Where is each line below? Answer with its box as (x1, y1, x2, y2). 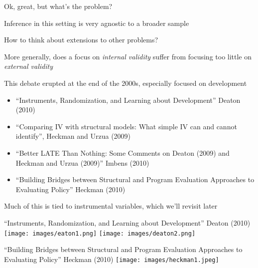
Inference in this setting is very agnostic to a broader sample (4, 17, 189, 28)
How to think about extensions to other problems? (4, 34, 158, 45)
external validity (4, 61, 53, 71)
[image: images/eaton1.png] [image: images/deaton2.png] (4, 230, 196, 237)
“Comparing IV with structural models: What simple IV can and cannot (15, 121, 237, 131)
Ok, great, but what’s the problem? (4, 1, 113, 11)
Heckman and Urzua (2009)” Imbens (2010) (15, 157, 149, 168)
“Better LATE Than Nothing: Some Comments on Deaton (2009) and (15, 147, 230, 158)
